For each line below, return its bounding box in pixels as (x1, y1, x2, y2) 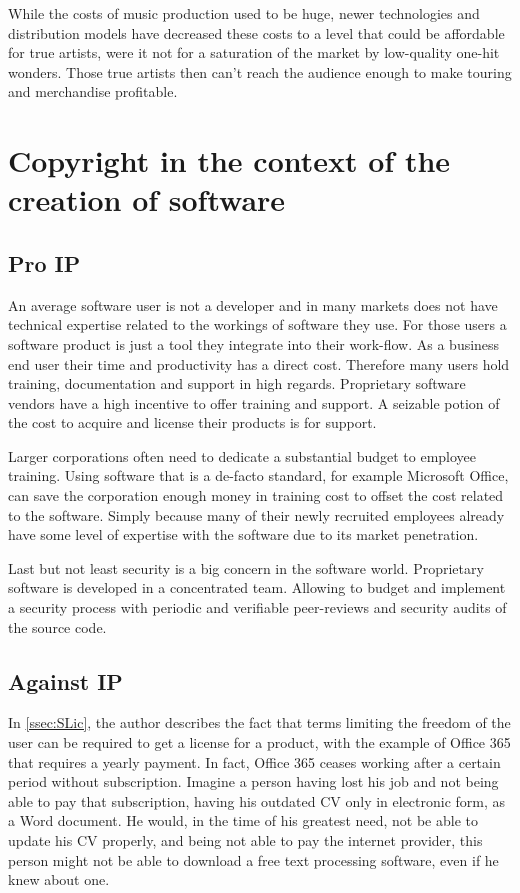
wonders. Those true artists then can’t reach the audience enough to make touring (8, 61, 512, 82)
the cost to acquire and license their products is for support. (8, 412, 377, 433)
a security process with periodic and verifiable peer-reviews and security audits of (8, 597, 507, 618)
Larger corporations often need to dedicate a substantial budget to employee (8, 445, 477, 466)
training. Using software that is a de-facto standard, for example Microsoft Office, (8, 465, 509, 486)
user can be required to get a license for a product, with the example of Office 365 (8, 732, 511, 753)
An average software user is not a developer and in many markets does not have (8, 294, 498, 315)
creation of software (8, 179, 286, 220)
